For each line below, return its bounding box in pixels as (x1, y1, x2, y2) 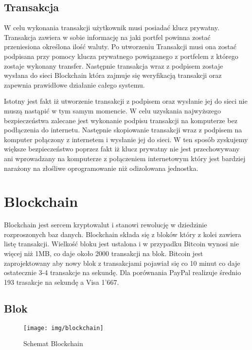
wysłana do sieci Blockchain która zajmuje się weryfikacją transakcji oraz (4, 70, 222, 80)
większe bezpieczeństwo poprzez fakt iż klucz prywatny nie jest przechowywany (4, 144, 240, 154)
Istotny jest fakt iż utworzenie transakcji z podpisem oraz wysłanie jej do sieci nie (4, 96, 248, 106)
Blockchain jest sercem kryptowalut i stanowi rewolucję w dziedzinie (4, 220, 207, 230)
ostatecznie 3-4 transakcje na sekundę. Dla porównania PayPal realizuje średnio (4, 267, 241, 277)
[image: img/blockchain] (23, 324, 104, 332)
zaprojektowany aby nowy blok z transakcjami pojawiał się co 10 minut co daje (4, 258, 240, 268)
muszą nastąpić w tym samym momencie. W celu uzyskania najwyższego (4, 105, 221, 115)
